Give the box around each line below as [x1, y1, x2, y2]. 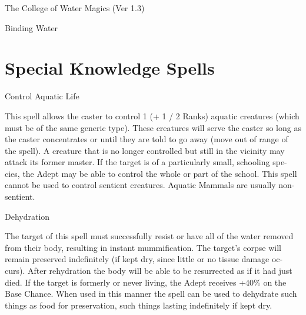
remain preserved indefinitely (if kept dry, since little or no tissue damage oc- [5, 253, 283, 265]
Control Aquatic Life [5, 90, 79, 102]
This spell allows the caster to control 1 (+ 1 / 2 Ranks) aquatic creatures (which [5, 109, 300, 122]
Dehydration [5, 210, 50, 222]
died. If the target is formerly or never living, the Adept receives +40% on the [5, 276, 287, 288]
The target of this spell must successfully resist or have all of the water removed [5, 230, 294, 242]
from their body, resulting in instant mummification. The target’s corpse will [5, 241, 281, 253]
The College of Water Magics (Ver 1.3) [5, 2, 145, 14]
